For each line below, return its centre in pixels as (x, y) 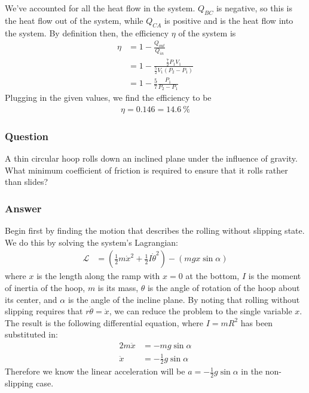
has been (257, 322)
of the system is (207, 33)
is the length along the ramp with (98, 276)
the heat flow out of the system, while (74, 20)
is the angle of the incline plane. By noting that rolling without (184, 299)
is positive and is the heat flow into (229, 20)
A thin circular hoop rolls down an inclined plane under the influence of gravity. (151, 158)
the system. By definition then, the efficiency (87, 33)
